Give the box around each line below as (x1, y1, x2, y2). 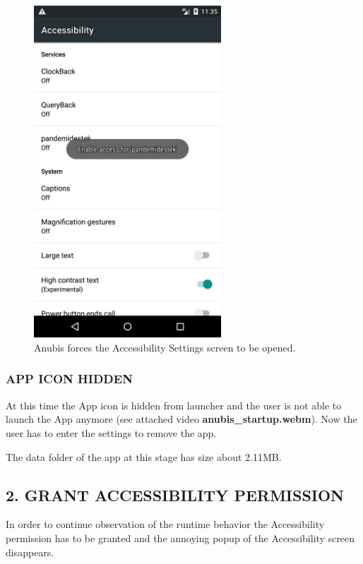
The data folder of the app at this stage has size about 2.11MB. (6, 449, 282, 464)
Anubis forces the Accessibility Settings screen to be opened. (34, 340, 296, 354)
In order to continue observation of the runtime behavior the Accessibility (6, 517, 325, 532)
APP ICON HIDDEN (6, 370, 133, 388)
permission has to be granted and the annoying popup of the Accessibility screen (6, 530, 355, 545)
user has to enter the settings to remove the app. (6, 425, 217, 440)
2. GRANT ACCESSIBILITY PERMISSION (6, 484, 345, 505)
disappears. (6, 544, 54, 559)
